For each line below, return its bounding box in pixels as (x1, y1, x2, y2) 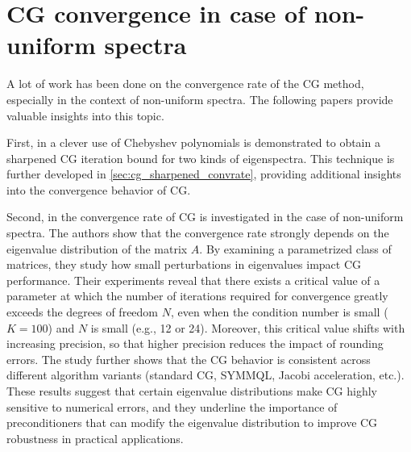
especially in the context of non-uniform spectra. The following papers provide (6, 90, 393, 107)
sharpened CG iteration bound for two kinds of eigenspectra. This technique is (6, 149, 395, 166)
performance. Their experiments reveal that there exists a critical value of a (6, 271, 380, 288)
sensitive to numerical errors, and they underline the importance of (6, 398, 338, 415)
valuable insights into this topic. (6, 107, 164, 123)
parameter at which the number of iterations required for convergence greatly (6, 287, 388, 304)
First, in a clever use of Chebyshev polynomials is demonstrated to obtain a (6, 134, 380, 151)
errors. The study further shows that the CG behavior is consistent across (6, 350, 371, 367)
